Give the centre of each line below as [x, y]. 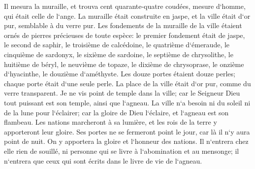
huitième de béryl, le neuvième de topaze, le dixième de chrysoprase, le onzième [124, 64]
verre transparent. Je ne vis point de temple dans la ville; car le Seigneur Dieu [122, 93]
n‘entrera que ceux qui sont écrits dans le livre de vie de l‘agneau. [103, 160]
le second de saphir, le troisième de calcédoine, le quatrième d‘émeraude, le [117, 45]
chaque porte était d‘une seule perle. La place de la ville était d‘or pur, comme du [127, 83]
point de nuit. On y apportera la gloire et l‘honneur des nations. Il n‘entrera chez [126, 141]
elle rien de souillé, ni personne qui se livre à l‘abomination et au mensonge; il [122, 151]
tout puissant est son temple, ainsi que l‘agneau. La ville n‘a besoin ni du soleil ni [127, 102]
